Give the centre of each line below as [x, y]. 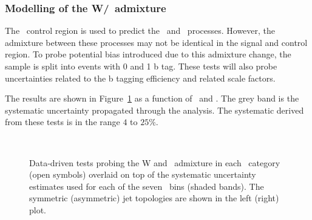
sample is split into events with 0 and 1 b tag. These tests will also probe [141, 66]
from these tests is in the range [63, 122]
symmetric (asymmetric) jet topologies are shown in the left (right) [154, 198]
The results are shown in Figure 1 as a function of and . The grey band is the [152, 98]
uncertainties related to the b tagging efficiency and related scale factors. [140, 78]
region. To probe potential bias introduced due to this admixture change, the [148, 54]
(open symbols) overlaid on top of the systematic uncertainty [143, 174]
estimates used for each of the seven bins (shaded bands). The [147, 186]
